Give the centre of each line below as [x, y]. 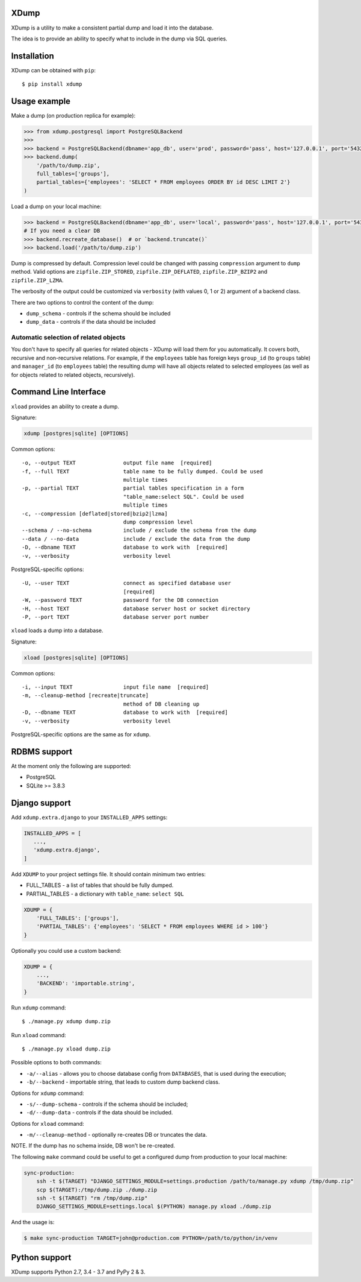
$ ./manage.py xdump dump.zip [66, 1021]
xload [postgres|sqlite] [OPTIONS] [76, 658]
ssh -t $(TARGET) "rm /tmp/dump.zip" [92, 1198]
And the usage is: [33, 1222]
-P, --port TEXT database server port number [116, 617]
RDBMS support [42, 752]
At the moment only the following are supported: [71, 766]
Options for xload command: [48, 1123]
